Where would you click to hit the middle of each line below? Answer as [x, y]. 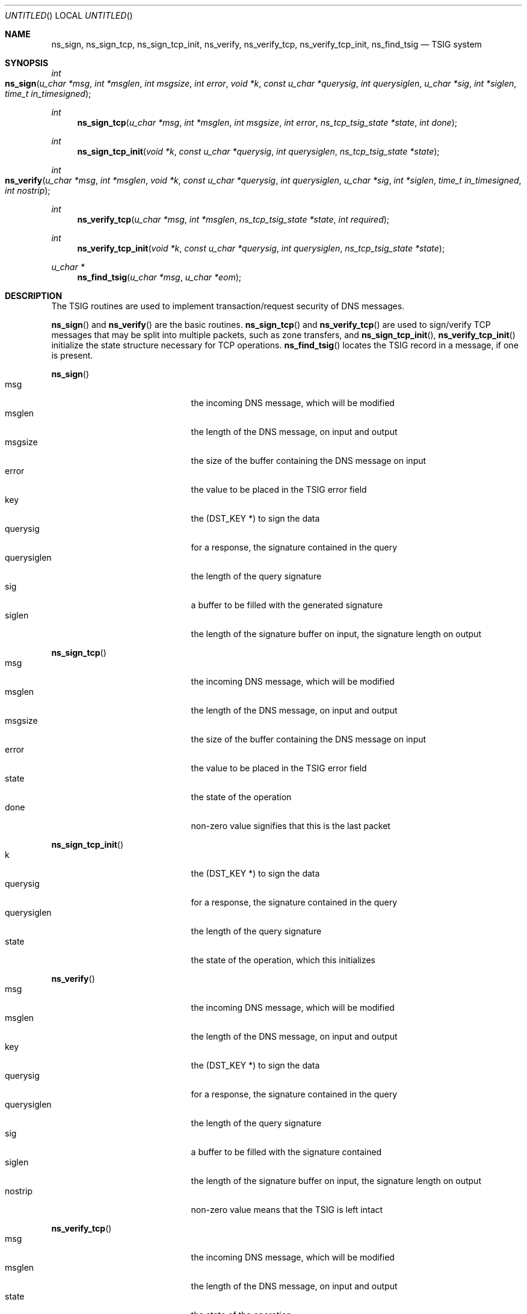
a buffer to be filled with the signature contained [286, 1152]
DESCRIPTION [34, 296]
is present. [72, 355]
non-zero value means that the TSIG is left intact [287, 1210]
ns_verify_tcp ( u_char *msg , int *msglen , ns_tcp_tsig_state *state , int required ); [233, 219]
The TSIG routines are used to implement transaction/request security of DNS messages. [228, 306]
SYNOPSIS [27, 63]
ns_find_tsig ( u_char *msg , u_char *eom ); [159, 277]
